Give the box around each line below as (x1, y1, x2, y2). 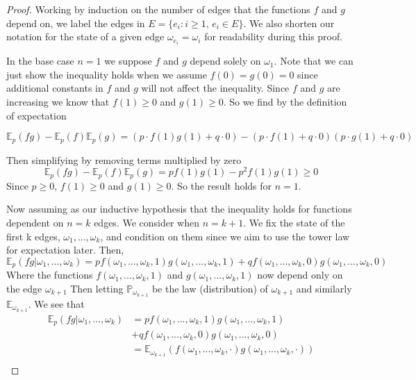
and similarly (296, 281, 352, 295)
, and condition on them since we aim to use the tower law (100, 229, 350, 243)
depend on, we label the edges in (6, 15, 145, 30)
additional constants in (6, 81, 103, 95)
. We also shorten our (243, 15, 335, 30)
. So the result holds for (171, 178, 272, 192)
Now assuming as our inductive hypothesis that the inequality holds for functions (6, 201, 352, 216)
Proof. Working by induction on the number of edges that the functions (6, 2, 310, 16)
